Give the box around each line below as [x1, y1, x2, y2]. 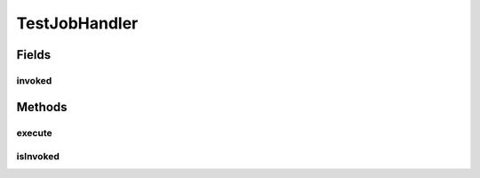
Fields [16, 47, 52, 62]
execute [16, 126, 52, 139]
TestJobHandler [16, 13, 139, 33]
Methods [16, 99, 68, 115]
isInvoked [16, 150, 60, 163]
